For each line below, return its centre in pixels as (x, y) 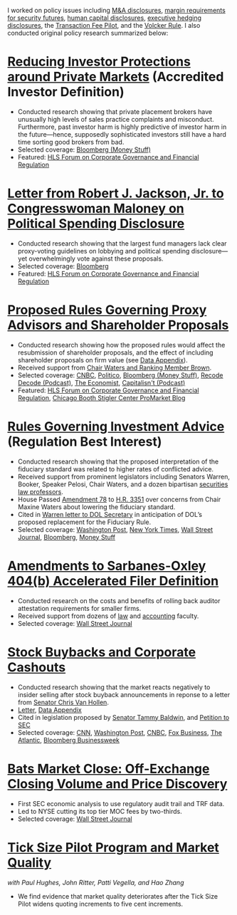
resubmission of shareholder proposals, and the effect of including (115, 352)
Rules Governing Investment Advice (116, 427)
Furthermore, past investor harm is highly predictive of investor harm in (122, 127)
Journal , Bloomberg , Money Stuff (67, 537)
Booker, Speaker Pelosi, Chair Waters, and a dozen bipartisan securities (123, 484)
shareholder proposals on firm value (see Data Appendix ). (102, 360)
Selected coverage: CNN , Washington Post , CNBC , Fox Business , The (120, 732)
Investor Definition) (66, 92)
